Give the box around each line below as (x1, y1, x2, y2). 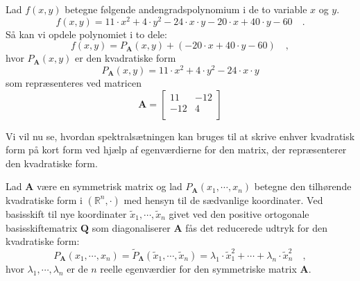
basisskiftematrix (6, 220, 78, 235)
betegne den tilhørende (254, 179, 352, 194)
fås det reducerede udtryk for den (185, 220, 328, 235)
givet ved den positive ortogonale (169, 206, 309, 221)
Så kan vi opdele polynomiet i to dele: (6, 26, 167, 41)
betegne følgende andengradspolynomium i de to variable (65, 2, 307, 16)
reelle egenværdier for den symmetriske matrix (100, 261, 297, 275)
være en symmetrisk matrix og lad (37, 179, 182, 194)
